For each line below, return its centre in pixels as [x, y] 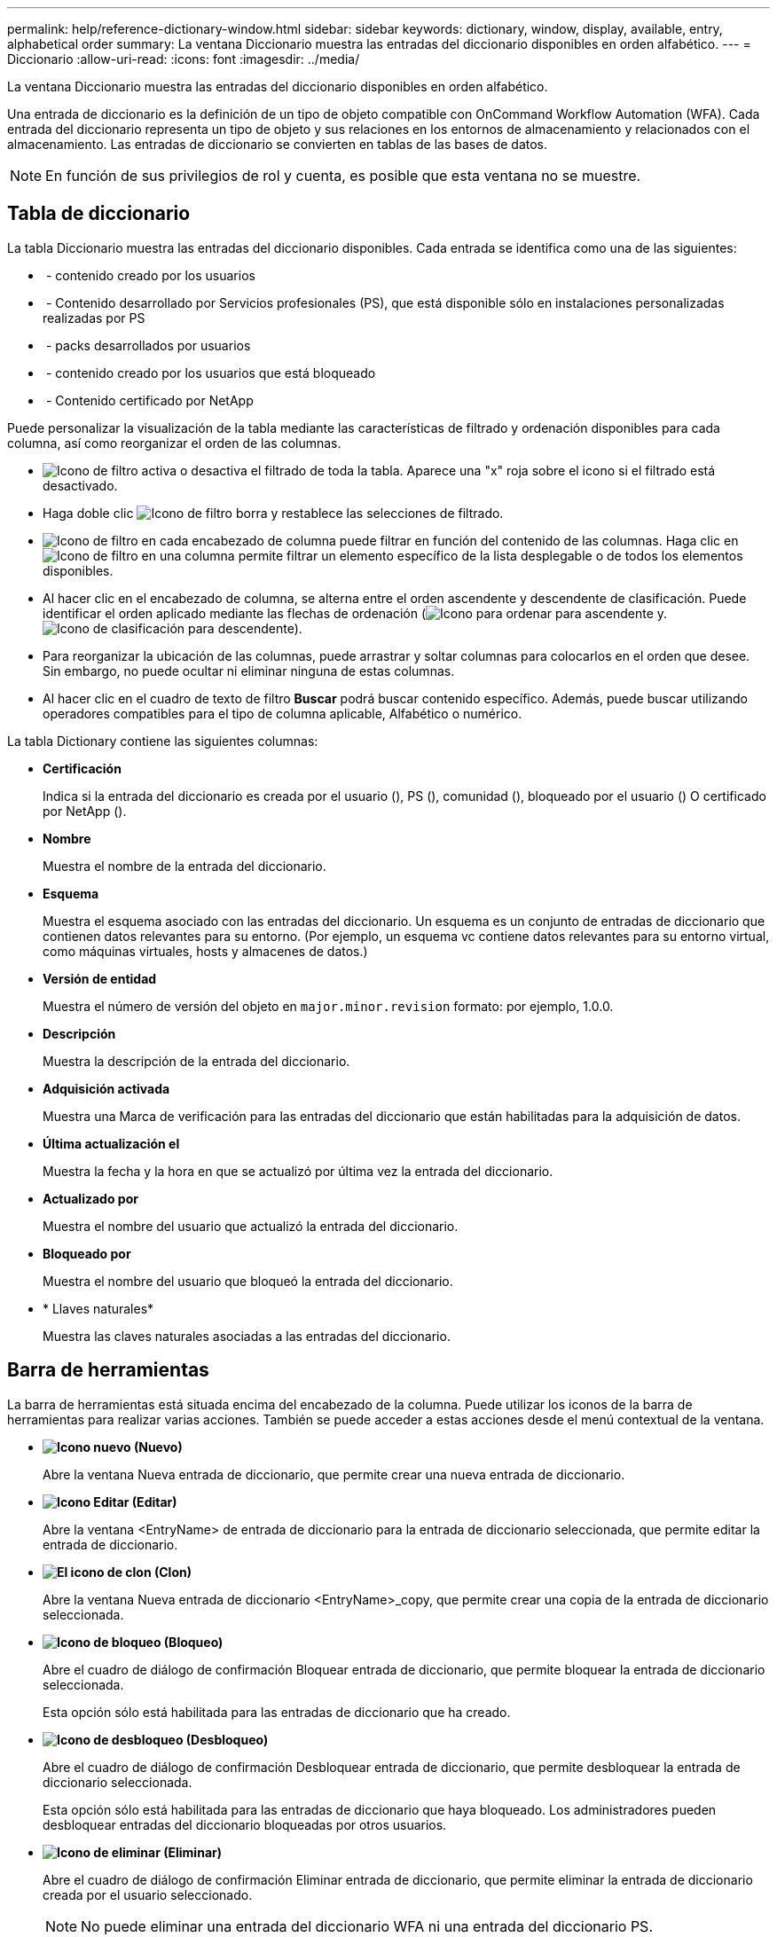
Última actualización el [111, 1143]
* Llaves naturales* [98, 1308]
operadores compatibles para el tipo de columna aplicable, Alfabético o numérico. [283, 713]
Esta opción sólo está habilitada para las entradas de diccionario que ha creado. [277, 1712]
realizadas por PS [94, 318]
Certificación [82, 768]
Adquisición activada [106, 1088]
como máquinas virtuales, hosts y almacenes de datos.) [205, 951]
